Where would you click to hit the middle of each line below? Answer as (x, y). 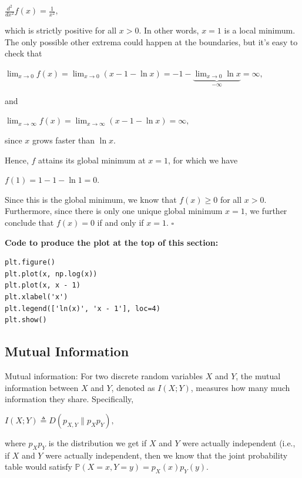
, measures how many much (240, 387)
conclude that (29, 223)
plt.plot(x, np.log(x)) (51, 274)
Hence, (17, 160)
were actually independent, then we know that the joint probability (167, 455)
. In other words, (169, 30)
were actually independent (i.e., (239, 442)
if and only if (120, 223)
